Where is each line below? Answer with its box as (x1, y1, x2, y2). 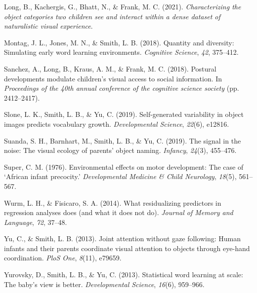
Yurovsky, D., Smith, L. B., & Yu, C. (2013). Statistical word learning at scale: (4, 269, 243, 280)
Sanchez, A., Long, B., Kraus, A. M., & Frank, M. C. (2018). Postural (4, 63, 216, 73)
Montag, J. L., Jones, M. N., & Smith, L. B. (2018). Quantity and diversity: (4, 37, 234, 47)
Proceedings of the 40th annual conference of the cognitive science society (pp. (4, 83, 239, 93)
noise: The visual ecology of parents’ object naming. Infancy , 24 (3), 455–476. (4, 145, 237, 155)
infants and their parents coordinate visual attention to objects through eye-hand (4, 243, 250, 253)
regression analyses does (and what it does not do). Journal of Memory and (4, 207, 233, 218)
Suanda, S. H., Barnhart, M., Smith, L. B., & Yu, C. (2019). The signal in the (4, 135, 241, 146)
